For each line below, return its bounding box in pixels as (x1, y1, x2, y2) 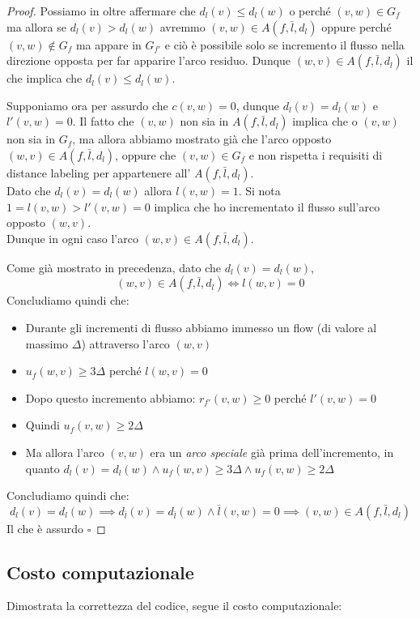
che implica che (6, 70, 83, 87)
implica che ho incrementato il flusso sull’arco (154, 198, 380, 215)
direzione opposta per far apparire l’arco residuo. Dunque (6, 52, 291, 69)
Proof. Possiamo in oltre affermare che (6, 2, 196, 19)
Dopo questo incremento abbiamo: (25, 389, 196, 406)
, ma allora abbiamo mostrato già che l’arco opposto (72, 130, 332, 147)
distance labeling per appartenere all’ (6, 164, 191, 181)
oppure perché (321, 18, 392, 35)
